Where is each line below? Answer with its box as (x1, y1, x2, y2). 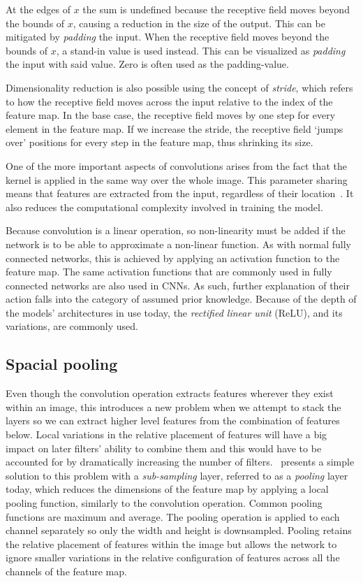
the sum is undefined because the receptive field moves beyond (82, 2, 350, 16)
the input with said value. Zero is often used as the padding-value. (6, 57, 289, 71)
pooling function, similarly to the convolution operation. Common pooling (6, 496, 323, 510)
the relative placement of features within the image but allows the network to (6, 536, 337, 551)
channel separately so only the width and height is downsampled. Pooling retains (6, 523, 352, 538)
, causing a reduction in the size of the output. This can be (73, 15, 325, 30)
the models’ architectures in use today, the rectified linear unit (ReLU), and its (6, 305, 343, 319)
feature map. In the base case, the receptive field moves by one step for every (6, 108, 336, 122)
